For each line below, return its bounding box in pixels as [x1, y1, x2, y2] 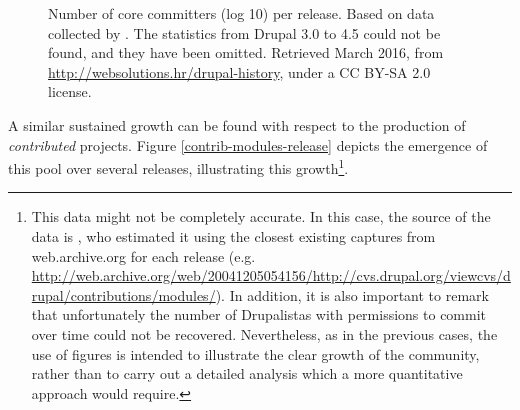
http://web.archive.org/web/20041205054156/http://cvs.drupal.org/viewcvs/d [31, 265, 511, 286]
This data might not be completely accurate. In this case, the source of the [31, 206, 491, 227]
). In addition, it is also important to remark [215, 284, 489, 305]
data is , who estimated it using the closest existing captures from [31, 226, 436, 246]
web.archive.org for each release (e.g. [31, 245, 256, 266]
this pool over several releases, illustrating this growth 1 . [8, 155, 349, 178]
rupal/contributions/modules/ [31, 284, 216, 305]
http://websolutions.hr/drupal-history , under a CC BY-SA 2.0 [48, 61, 431, 82]
